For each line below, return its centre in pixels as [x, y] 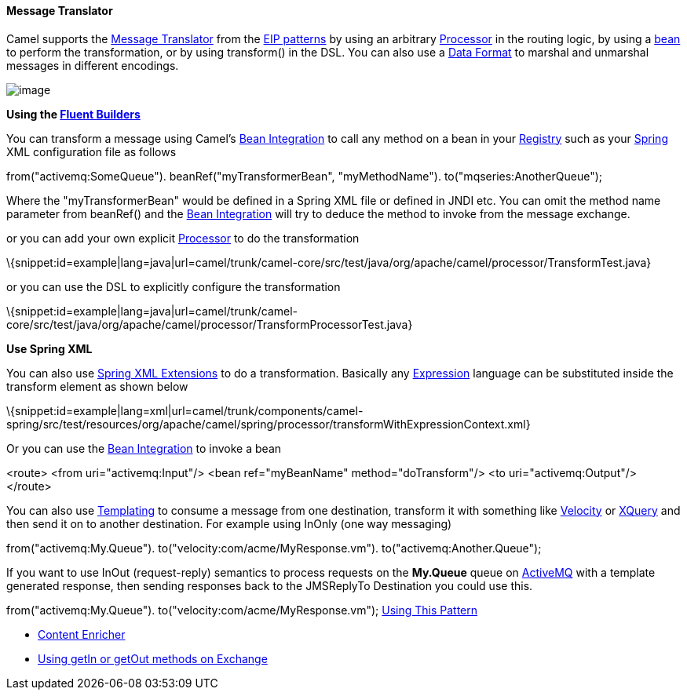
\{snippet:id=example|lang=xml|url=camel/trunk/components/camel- [185, 410]
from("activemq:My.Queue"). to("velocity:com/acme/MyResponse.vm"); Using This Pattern [242, 610]
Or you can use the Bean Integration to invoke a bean [144, 448]
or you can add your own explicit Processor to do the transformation [183, 238]
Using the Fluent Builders [73, 114]
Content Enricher [82, 634]
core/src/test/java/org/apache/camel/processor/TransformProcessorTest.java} [210, 324]
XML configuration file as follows [91, 151]
